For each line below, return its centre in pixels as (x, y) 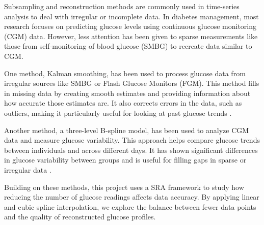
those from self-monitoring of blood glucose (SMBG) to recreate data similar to (128, 46)
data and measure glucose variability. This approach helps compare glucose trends (132, 140)
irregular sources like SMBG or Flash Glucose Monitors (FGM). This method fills (132, 83)
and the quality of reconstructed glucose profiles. (80, 217)
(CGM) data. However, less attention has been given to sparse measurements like (131, 36)
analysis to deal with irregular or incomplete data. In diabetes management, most (131, 16)
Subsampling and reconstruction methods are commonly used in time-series (122, 6)
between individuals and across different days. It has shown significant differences (131, 150)
